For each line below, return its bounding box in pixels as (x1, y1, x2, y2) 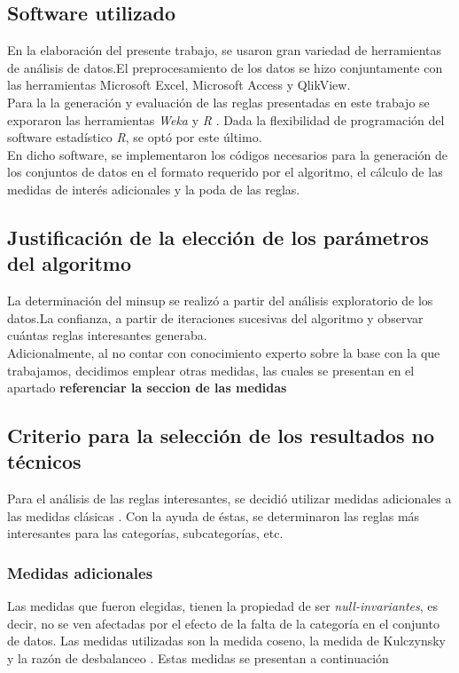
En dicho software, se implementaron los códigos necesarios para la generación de (7, 145, 448, 163)
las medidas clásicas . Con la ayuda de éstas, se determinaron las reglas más (7, 506, 420, 525)
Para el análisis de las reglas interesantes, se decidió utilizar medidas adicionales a (7, 489, 452, 508)
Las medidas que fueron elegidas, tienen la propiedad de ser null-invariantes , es (7, 597, 439, 615)
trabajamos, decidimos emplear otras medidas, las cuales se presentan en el (7, 360, 415, 379)
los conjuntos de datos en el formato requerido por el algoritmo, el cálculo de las (7, 162, 443, 181)
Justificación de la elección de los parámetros (7, 223, 429, 250)
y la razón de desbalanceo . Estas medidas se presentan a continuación (7, 649, 389, 668)
